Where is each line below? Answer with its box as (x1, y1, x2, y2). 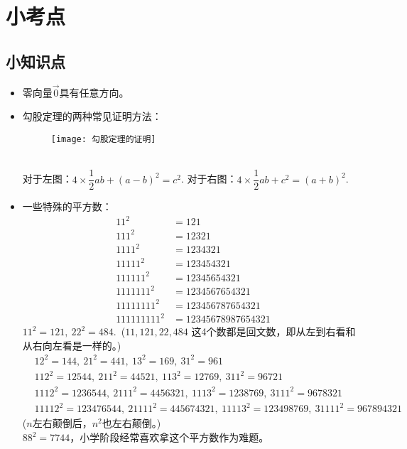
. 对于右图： (181, 171, 237, 186)
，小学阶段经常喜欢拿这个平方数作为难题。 (70, 430, 269, 445)
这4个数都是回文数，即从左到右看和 (191, 324, 356, 339)
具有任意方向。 (59, 85, 129, 99)
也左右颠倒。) (102, 416, 161, 431)
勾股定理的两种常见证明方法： (22, 109, 162, 124)
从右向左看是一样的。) (22, 337, 121, 352)
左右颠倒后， (32, 416, 92, 431)
